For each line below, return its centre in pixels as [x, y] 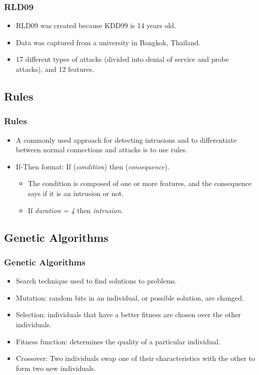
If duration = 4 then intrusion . [75, 210]
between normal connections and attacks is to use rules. [102, 150]
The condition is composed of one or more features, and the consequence [140, 183]
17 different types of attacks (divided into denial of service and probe [122, 59]
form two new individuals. [56, 368]
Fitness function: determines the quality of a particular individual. [118, 341]
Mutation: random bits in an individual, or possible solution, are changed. [130, 297]
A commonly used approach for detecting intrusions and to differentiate [126, 139]
